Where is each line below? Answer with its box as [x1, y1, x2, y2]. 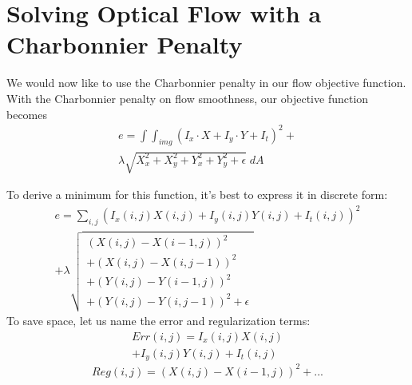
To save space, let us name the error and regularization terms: [6, 312, 311, 329]
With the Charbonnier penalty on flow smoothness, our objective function [6, 89, 369, 106]
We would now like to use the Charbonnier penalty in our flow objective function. [6, 74, 406, 91]
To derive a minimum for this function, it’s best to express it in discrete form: [6, 186, 388, 202]
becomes [6, 105, 48, 122]
